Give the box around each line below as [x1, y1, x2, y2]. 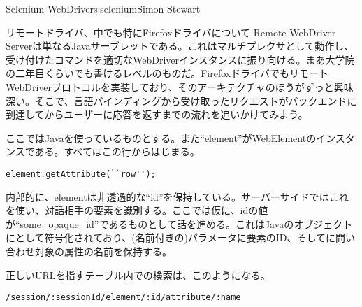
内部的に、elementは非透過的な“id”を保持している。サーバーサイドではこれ [6, 189, 349, 204]
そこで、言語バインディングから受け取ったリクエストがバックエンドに [34, 93, 357, 108]
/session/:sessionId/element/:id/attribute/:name [6, 292, 241, 303]
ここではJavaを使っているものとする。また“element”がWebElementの [6, 130, 317, 145]
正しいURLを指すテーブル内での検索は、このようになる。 [6, 267, 270, 282]
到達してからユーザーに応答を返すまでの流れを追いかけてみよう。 [6, 107, 308, 122]
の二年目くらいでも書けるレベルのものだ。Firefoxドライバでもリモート [6, 66, 328, 80]
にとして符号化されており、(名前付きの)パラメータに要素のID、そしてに [6, 230, 335, 245]
